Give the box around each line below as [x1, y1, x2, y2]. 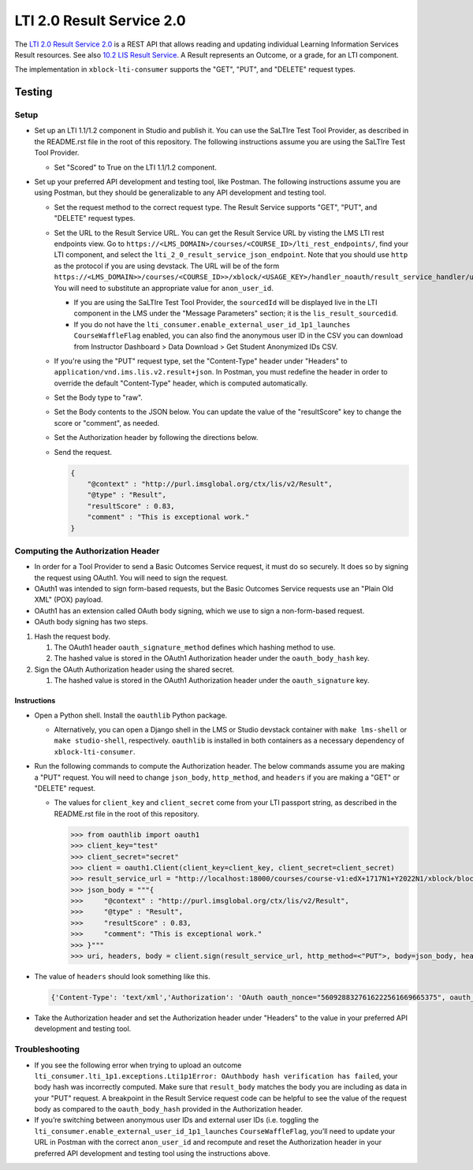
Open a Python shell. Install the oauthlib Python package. [34, 710, 228, 720]
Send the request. [54, 447, 113, 456]
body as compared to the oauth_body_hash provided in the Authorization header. [34, 1105, 304, 1114]
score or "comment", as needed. [54, 418, 160, 427]
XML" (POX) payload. [34, 595, 103, 605]
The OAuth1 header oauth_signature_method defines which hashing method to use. [54, 643, 336, 652]
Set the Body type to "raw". [54, 393, 143, 402]
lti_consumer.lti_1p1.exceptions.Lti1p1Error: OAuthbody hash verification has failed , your [34, 1071, 398, 1080]
